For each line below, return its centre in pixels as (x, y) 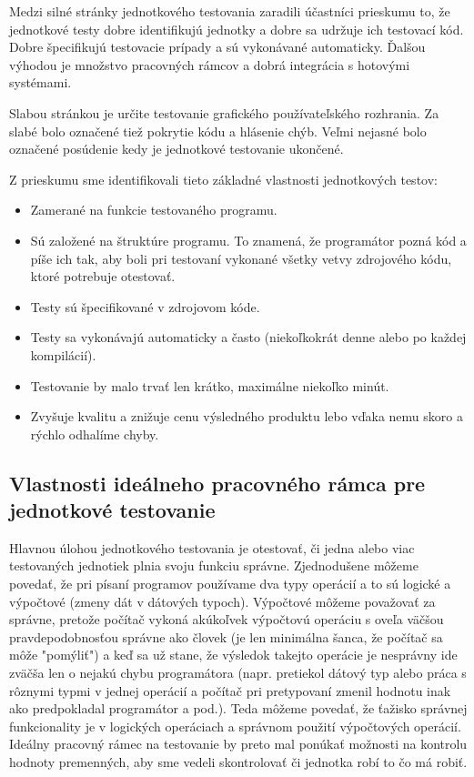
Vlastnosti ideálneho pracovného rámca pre (217, 483)
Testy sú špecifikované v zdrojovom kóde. (145, 306)
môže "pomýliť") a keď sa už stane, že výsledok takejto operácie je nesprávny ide (233, 655)
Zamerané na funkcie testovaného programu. (154, 210)
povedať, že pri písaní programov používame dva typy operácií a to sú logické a (230, 584)
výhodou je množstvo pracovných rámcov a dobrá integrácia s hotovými (210, 64)
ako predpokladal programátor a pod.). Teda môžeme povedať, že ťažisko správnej (238, 708)
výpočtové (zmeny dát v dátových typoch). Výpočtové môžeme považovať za (222, 601)
